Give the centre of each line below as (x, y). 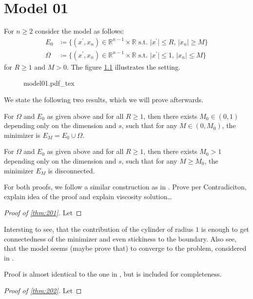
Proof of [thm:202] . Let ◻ (43, 290)
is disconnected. (71, 170)
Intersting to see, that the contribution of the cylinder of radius (99, 229)
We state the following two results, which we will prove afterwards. (104, 99)
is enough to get (225, 229)
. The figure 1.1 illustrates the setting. (123, 66)
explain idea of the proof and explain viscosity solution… (88, 196)
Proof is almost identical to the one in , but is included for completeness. (113, 274)
